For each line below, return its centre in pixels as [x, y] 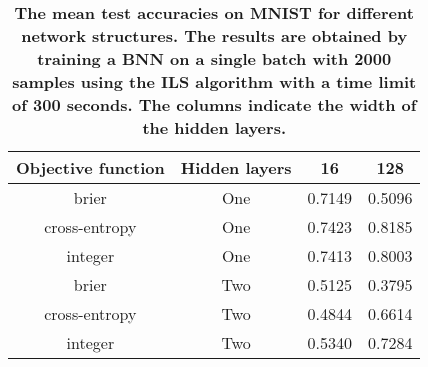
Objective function [90, 167]
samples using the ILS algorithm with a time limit [214, 81]
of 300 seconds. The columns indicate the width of [214, 104]
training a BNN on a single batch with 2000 [214, 58]
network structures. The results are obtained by [214, 35]
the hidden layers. [214, 127]
